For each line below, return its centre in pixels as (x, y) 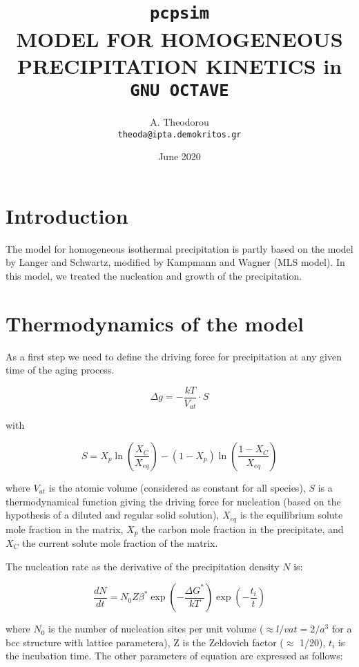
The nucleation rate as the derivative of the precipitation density (143, 566)
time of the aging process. (60, 370)
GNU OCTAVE (179, 90)
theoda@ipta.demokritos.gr (179, 134)
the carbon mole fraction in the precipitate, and (243, 529)
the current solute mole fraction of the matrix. (120, 543)
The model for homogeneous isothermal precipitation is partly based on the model (179, 248)
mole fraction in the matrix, (65, 529)
